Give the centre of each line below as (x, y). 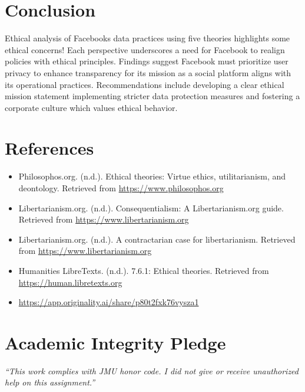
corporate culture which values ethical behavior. (91, 107)
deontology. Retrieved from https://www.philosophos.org (121, 188)
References (49, 148)
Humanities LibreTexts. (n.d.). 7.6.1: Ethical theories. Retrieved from (144, 270)
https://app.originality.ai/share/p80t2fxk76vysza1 (109, 302)
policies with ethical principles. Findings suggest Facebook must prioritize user (147, 61)
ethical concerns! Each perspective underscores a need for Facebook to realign (145, 49)
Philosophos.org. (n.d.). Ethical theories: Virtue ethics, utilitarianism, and (152, 176)
